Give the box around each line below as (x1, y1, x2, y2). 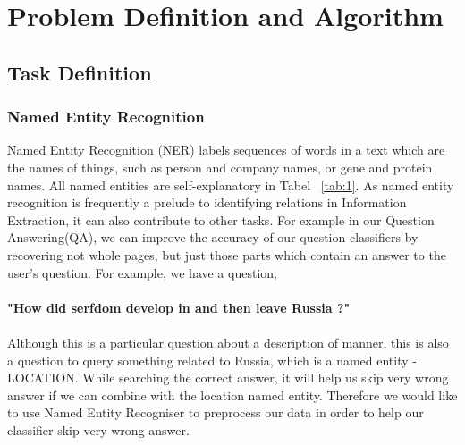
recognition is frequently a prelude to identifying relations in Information (7, 193, 407, 212)
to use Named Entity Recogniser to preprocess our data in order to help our (7, 403, 424, 422)
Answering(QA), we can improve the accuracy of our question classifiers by (7, 228, 418, 247)
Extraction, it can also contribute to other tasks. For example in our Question (7, 210, 435, 229)
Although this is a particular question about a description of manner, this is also (7, 332, 449, 351)
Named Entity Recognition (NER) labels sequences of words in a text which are (7, 140, 445, 159)
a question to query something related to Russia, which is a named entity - (7, 350, 417, 369)
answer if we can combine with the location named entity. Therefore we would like (7, 385, 458, 404)
